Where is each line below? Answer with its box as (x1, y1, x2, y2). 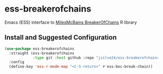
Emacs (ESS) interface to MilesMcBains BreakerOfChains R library (4, 19, 137, 25)
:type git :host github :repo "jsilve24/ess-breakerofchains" (33, 55, 162, 60)
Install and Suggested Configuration (4, 33, 117, 42)
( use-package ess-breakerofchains (4, 46, 75, 51)
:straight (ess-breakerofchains (9, 51, 75, 56)
